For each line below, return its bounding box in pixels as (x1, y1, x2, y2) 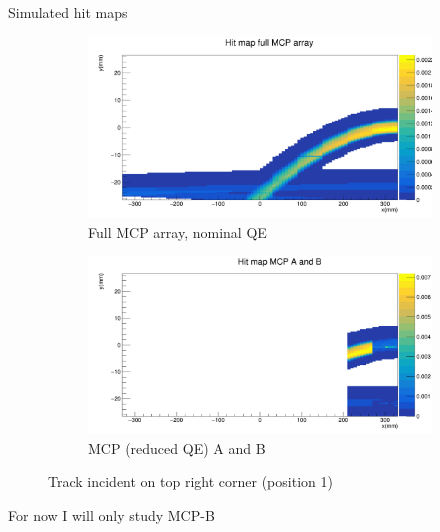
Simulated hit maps (8, 2, 128, 22)
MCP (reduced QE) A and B (88, 437, 266, 458)
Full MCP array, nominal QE (88, 221, 267, 242)
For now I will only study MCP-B (8, 505, 215, 526)
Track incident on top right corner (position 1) (48, 471, 333, 492)
